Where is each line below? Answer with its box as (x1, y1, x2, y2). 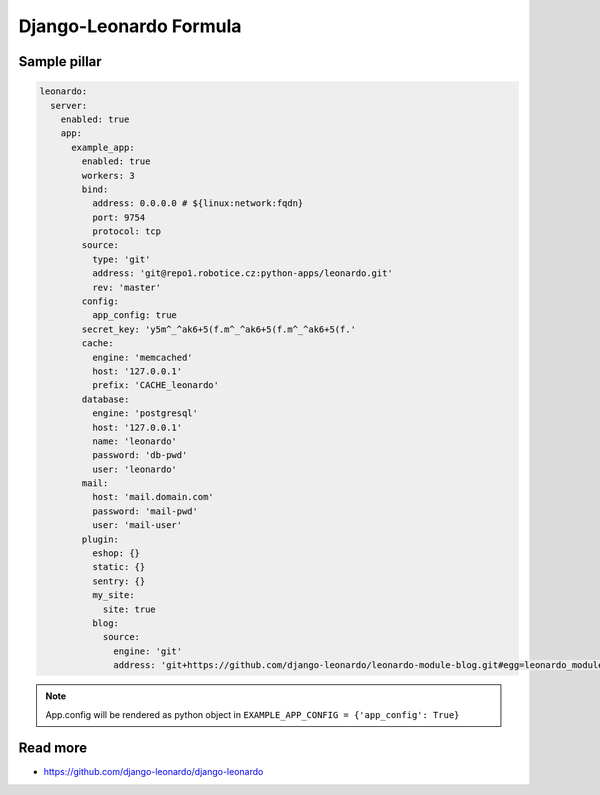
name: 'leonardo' (91, 435, 177, 447)
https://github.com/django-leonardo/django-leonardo (43, 766, 264, 778)
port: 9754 (91, 211, 146, 223)
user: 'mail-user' (91, 520, 183, 531)
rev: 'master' (91, 281, 162, 293)
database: (81, 393, 130, 405)
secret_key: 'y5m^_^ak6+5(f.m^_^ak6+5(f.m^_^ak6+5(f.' (81, 323, 357, 335)
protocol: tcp (91, 226, 162, 237)
